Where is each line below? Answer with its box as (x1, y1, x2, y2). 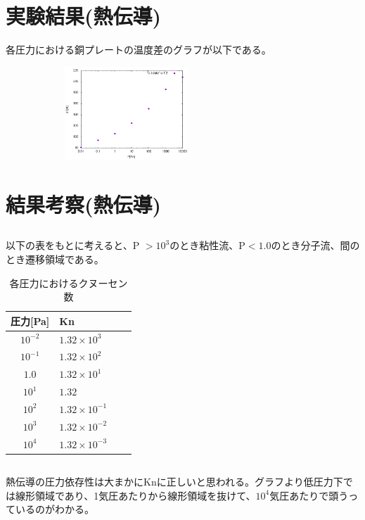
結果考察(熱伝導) (6, 189, 162, 218)
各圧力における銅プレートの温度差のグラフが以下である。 (6, 42, 271, 57)
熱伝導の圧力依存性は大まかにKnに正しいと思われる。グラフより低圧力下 (6, 474, 343, 489)
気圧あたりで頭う (269, 488, 349, 502)
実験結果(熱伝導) (6, 1, 162, 30)
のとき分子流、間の (271, 238, 360, 253)
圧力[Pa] (11, 313, 50, 328)
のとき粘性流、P (169, 238, 245, 253)
